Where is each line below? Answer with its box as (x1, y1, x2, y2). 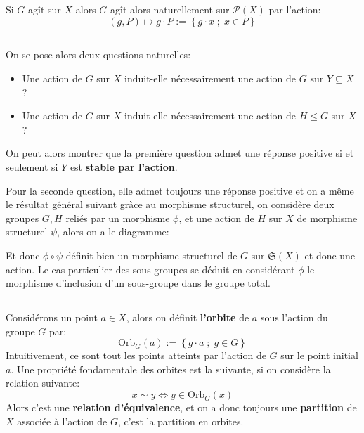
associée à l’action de (17, 413, 108, 428)
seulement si (6, 159, 58, 174)
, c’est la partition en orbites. (118, 413, 244, 428)
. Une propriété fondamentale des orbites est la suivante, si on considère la (11, 361, 331, 376)
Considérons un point (6, 310, 98, 325)
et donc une (304, 247, 356, 262)
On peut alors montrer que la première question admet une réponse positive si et (6, 146, 354, 160)
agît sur (28, 2, 61, 17)
